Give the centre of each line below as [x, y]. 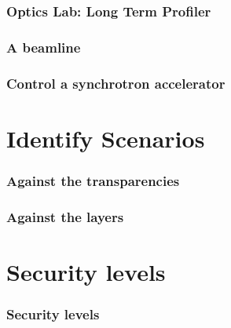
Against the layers [65, 216]
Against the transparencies [93, 180]
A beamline [44, 47]
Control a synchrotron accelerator [116, 83]
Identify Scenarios [106, 138]
